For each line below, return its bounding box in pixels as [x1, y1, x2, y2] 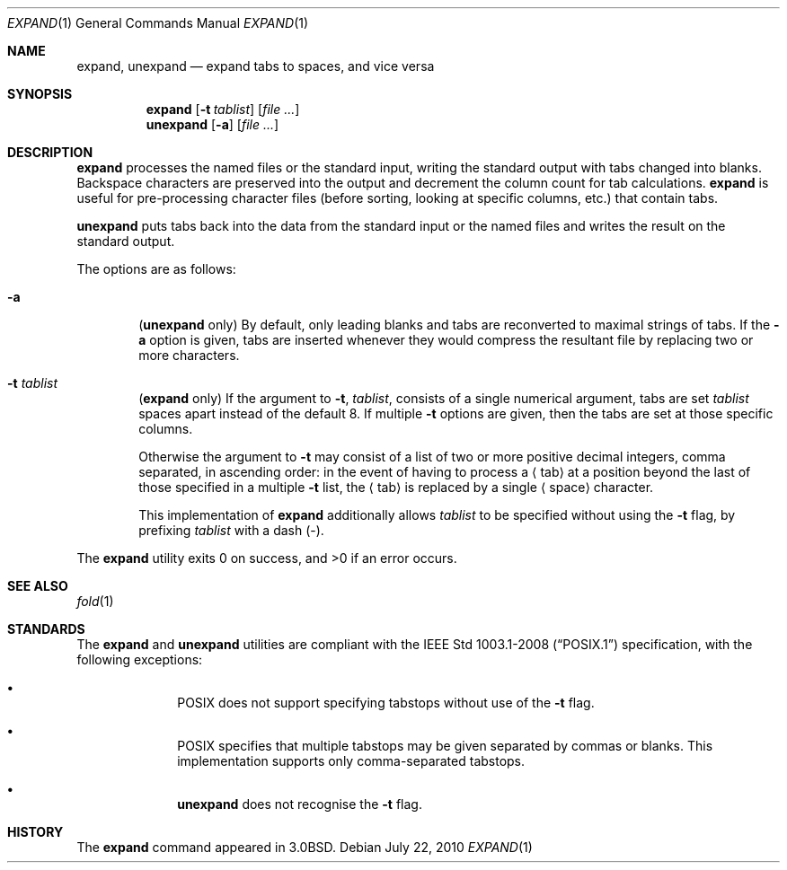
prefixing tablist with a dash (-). [138, 523, 324, 538]
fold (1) [76, 593, 114, 609]
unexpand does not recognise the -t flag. [177, 796, 422, 812]
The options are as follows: [76, 261, 236, 277]
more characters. [138, 347, 240, 363]
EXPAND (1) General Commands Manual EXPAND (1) [7, 15, 309, 31]
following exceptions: [76, 652, 203, 667]
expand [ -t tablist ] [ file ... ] [146, 101, 300, 117]
